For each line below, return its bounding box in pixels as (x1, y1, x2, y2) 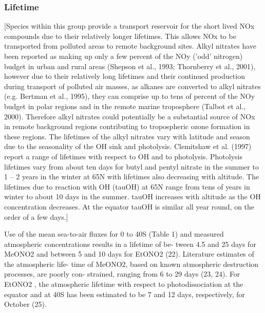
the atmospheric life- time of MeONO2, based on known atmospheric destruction (4, 258, 259, 269)
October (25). (4, 299, 47, 309)
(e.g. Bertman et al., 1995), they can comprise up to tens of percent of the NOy (4, 91, 255, 101)
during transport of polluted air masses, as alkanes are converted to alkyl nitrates (4, 80, 261, 91)
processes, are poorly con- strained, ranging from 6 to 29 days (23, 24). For (4, 268, 240, 279)
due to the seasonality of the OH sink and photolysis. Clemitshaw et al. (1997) (4, 141, 252, 152)
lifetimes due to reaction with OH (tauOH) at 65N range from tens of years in (4, 181, 250, 192)
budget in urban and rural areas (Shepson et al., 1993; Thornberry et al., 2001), (4, 60, 256, 71)
